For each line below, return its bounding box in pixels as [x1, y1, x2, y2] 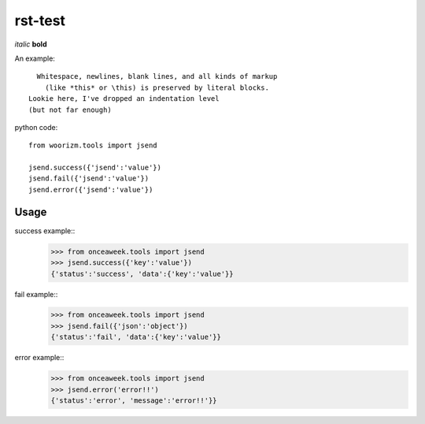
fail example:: [14, 289, 58, 299]
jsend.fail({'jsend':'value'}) [28, 174, 150, 183]
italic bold [14, 39, 47, 49]
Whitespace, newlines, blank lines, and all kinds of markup [36, 72, 278, 81]
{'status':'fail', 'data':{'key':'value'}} [50, 333, 222, 342]
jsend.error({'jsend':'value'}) [28, 185, 153, 194]
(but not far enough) [28, 105, 112, 114]
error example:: [14, 353, 65, 363]
